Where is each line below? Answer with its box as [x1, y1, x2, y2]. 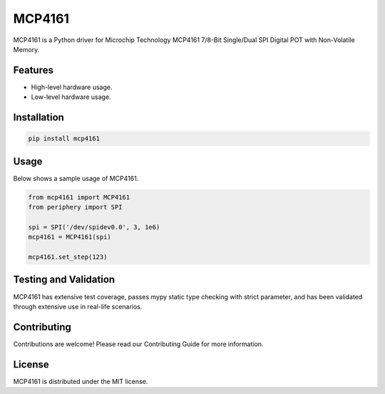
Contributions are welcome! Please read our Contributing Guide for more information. [13, 339, 264, 348]
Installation [13, 111, 64, 124]
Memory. [13, 45, 40, 53]
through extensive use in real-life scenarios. [13, 302, 143, 311]
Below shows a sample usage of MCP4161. [13, 174, 139, 182]
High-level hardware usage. [31, 83, 113, 91]
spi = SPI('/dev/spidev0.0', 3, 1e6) [28, 223, 160, 231]
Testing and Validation [13, 274, 115, 286]
